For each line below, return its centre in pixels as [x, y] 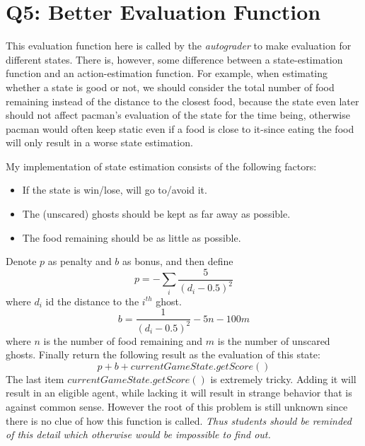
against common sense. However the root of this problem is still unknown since [177, 407]
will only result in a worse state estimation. [99, 142]
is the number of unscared [274, 340]
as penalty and [80, 261]
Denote [21, 261]
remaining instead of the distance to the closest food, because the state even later [182, 101]
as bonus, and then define [178, 261]
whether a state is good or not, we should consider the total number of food [170, 87]
